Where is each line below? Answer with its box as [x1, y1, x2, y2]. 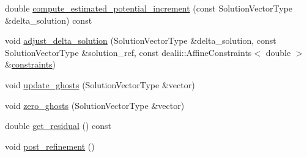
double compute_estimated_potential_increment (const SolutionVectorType [5, 2, 293, 14]
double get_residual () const [5, 119, 112, 132]
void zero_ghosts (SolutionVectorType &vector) [5, 99, 185, 111]
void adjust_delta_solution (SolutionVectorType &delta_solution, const [5, 34, 276, 47]
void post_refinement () [5, 139, 95, 152]
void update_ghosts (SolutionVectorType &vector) [5, 78, 195, 91]
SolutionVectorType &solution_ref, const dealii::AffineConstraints [5, 46, 252, 58]
